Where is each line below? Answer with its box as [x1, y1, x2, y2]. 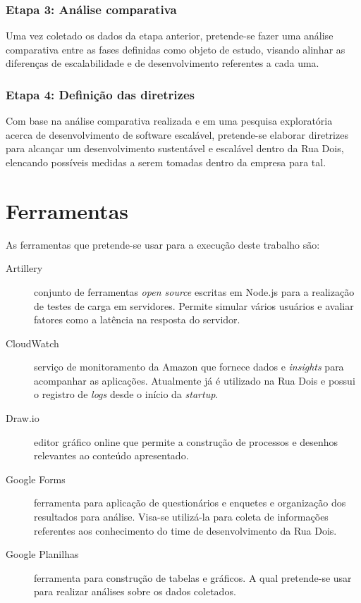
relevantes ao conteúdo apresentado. [34, 448, 189, 463]
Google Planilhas [6, 547, 79, 561]
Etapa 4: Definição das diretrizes [6, 85, 195, 103]
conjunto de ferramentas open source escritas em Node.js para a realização [34, 284, 355, 299]
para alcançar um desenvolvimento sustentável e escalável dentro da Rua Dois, [6, 141, 344, 156]
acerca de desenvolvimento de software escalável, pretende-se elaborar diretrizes [6, 127, 348, 142]
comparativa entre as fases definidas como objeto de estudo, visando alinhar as [6, 42, 345, 56]
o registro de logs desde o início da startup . [34, 387, 219, 402]
